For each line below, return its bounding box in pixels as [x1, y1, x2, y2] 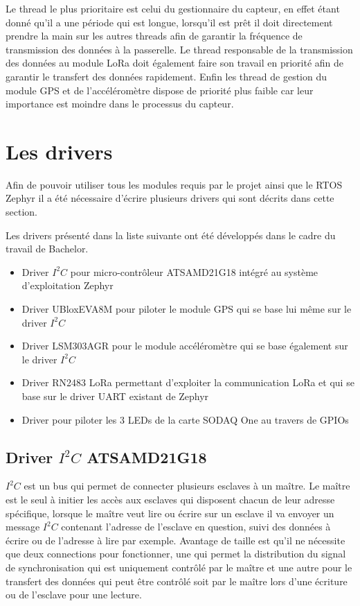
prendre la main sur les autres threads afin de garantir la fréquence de [6, 28, 303, 43]
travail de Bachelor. [6, 241, 89, 256]
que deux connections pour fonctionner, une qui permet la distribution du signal [6, 546, 346, 561]
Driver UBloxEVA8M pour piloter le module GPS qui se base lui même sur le [21, 302, 352, 316]
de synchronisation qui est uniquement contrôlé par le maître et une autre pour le [6, 560, 352, 574]
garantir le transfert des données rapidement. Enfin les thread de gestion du [6, 69, 327, 83]
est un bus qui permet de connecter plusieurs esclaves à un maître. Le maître [24, 478, 350, 493]
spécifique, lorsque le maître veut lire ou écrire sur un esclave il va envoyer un [6, 505, 334, 520]
